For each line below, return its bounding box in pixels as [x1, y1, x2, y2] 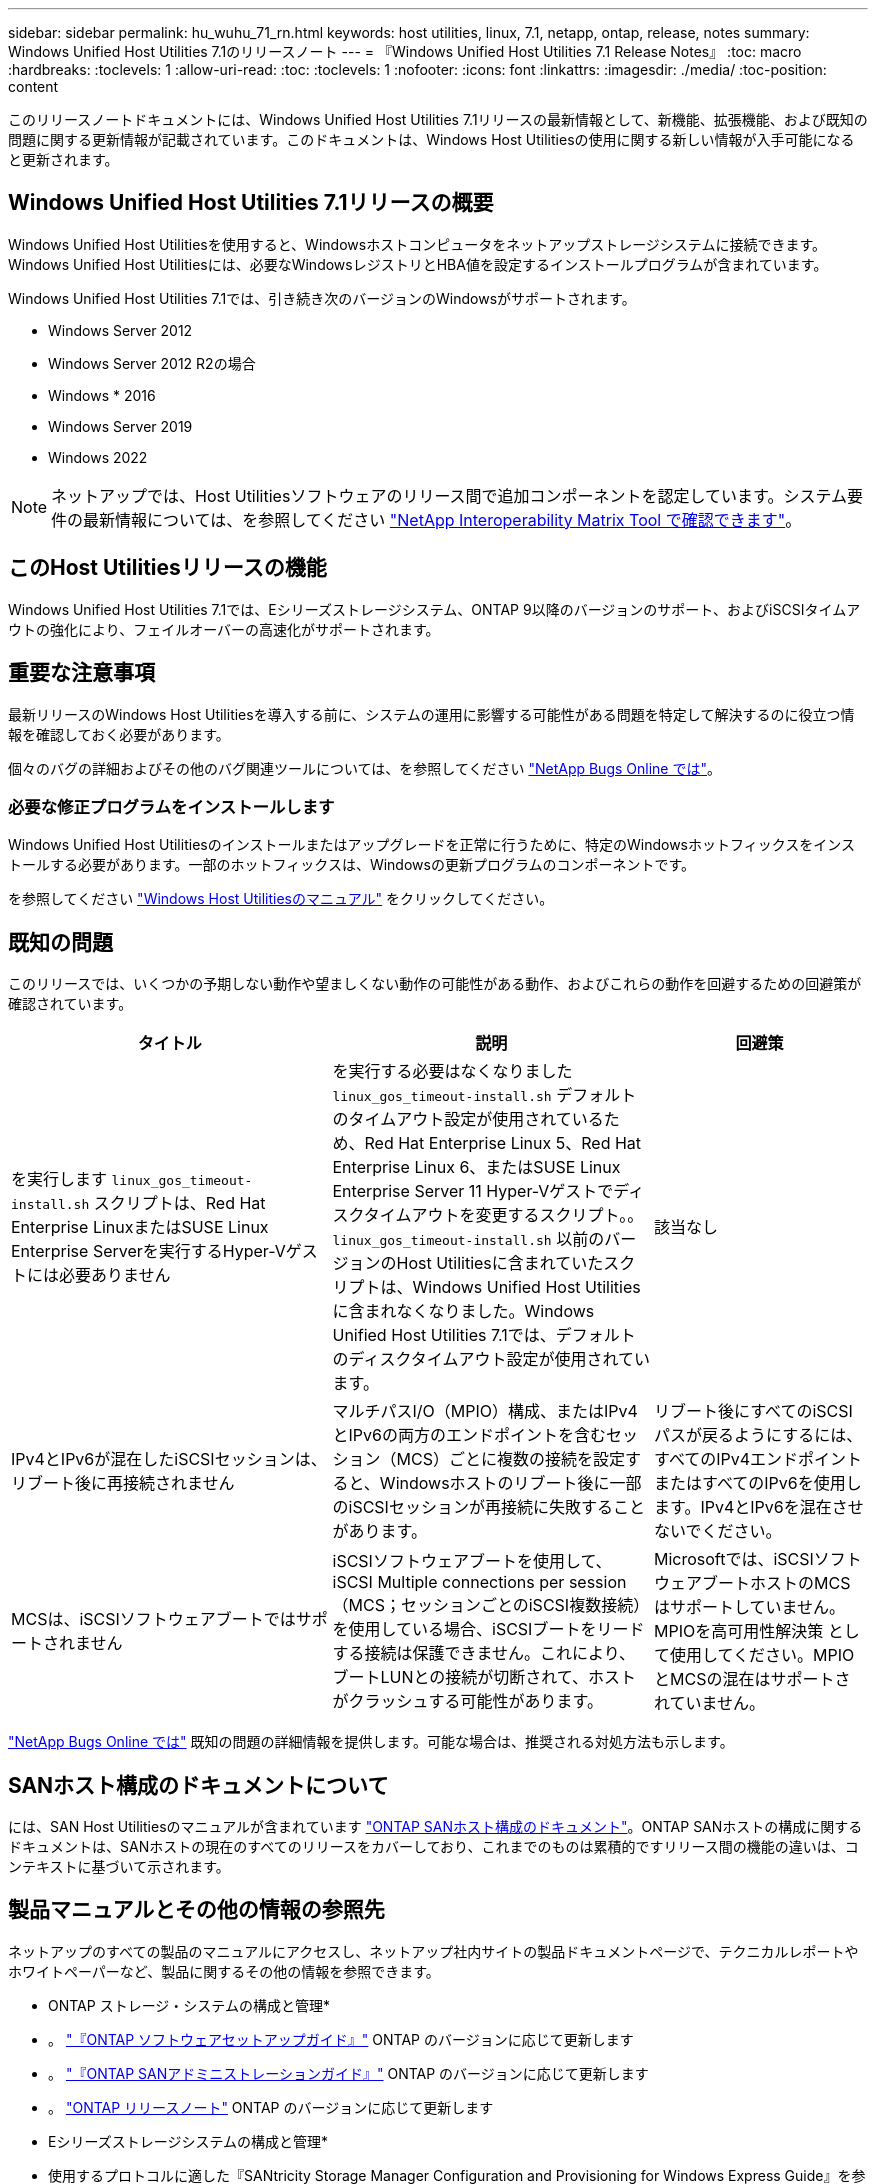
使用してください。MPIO [670, 1645, 855, 1666]
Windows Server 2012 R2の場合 [48, 354, 256, 372]
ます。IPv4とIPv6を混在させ [654, 1497, 864, 1518]
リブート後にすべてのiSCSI [654, 1401, 853, 1422]
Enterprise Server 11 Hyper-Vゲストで [332, 1181, 614, 1202]
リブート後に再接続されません [11, 1473, 235, 1494]
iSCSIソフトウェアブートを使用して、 [332, 1551, 612, 1572]
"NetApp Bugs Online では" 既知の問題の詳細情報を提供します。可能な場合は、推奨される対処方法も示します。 [8, 1733, 734, 1751]
